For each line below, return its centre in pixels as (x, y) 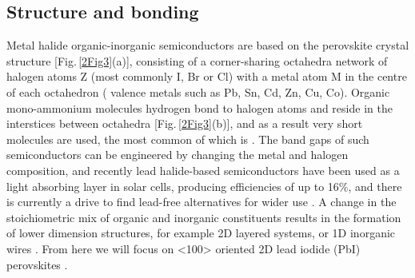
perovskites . (37, 264)
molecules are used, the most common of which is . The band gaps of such (188, 139)
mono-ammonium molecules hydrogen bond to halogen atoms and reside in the (200, 107)
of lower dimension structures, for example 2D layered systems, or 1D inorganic (201, 233)
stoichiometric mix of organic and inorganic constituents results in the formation (204, 217)
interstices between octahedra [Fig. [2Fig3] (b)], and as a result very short (185, 123)
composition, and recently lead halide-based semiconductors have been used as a (203, 170)
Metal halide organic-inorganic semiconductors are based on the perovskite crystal (208, 45)
